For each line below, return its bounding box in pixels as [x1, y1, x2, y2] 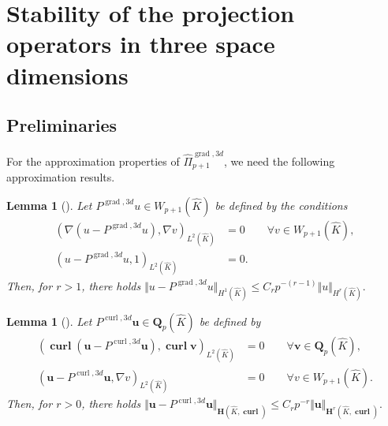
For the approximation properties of [6, 152, 180, 169]
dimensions [6, 58, 129, 91]
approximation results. [6, 169, 115, 185]
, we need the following [223, 152, 335, 169]
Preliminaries [6, 113, 118, 137]
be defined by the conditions [215, 196, 348, 213]
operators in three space [6, 28, 275, 60]
